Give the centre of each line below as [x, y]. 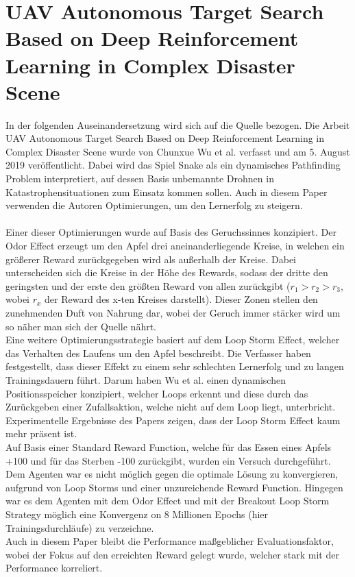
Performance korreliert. [54, 568]
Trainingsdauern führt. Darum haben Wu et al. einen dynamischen [146, 379]
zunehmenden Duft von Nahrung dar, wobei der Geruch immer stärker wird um [173, 312]
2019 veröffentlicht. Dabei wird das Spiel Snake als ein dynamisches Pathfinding [173, 165]
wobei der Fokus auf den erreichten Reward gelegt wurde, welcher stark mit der [172, 554]
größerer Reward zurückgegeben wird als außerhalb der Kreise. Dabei [151, 259]
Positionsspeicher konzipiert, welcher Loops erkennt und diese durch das [157, 393]
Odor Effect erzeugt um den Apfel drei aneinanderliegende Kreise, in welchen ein [175, 246]
